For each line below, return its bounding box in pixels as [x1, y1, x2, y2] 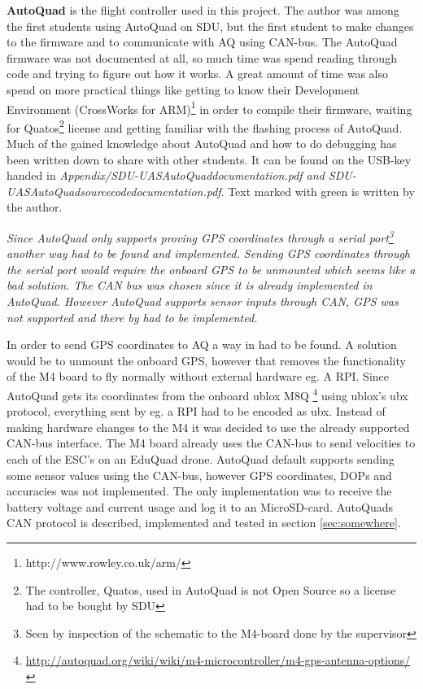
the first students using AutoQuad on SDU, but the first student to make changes [7, 17, 414, 34]
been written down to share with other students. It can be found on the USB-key [7, 150, 412, 168]
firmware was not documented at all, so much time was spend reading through [7, 49, 397, 66]
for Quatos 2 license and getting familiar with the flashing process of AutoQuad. [7, 116, 403, 136]
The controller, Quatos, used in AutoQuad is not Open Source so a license [25, 581, 396, 598]
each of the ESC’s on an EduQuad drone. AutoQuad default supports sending [7, 451, 395, 468]
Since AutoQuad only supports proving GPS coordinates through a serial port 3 [7, 227, 394, 246]
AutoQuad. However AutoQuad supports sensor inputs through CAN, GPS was [7, 293, 399, 310]
